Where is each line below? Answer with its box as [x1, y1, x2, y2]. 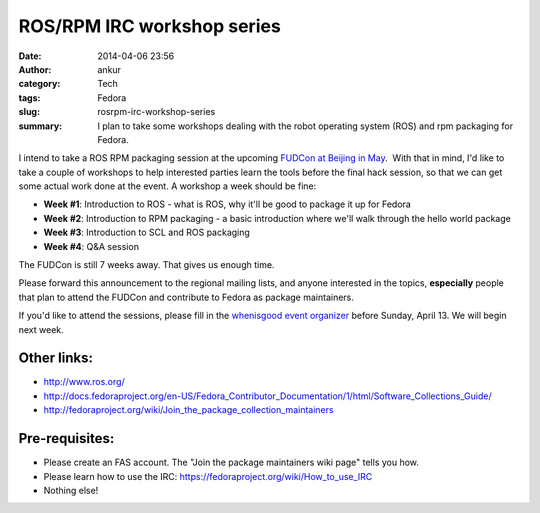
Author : [18, 63, 52, 75]
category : [18, 78, 61, 90]
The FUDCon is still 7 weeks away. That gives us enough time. [18, 259, 275, 271]
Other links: [18, 350, 94, 367]
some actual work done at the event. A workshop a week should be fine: [18, 180, 317, 192]
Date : [18, 50, 42, 62]
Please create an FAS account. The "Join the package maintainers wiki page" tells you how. [43, 456, 420, 469]
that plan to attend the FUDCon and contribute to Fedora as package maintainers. [18, 291, 355, 303]
